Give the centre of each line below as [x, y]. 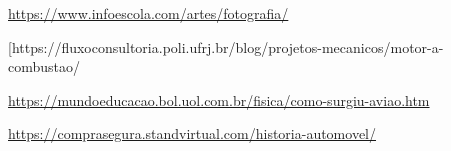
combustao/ [44, 66]
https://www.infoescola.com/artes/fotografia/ [148, 13]
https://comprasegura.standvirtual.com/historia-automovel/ [192, 133]
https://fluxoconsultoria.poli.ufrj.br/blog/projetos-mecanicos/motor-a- [227, 46]
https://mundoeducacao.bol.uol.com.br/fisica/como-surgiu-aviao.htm [219, 99]
